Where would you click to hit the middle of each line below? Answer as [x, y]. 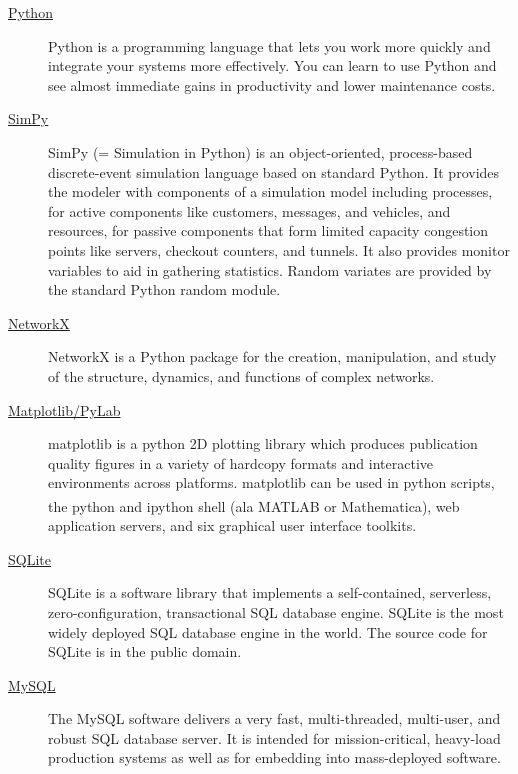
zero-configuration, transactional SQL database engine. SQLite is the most [276, 611]
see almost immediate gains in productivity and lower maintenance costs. [272, 84]
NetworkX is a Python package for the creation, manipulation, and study [272, 356]
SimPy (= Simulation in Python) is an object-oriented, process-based [260, 151]
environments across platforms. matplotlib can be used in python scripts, [271, 482]
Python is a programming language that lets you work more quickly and [269, 45]
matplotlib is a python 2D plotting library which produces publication [263, 443]
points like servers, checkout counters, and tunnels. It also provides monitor [279, 249]
